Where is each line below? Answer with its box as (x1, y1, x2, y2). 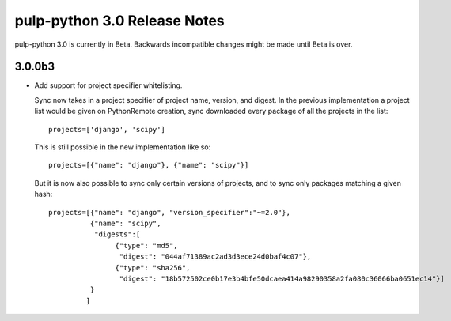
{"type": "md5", (115, 241, 178, 250)
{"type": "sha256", (115, 263, 191, 272)
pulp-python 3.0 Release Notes (14, 12, 225, 29)
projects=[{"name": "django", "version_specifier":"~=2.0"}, (48, 208, 290, 217)
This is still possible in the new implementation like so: (34, 142, 211, 152)
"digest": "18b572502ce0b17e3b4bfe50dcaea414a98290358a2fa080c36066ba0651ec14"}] (119, 274, 445, 283)
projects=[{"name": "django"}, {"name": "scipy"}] (48, 160, 249, 170)
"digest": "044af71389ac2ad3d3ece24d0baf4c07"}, (119, 252, 312, 261)
